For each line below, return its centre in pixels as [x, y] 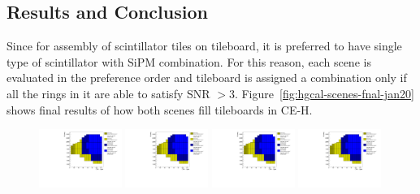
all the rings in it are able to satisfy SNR [108, 93]
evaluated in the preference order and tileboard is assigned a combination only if [207, 78]
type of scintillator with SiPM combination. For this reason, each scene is [189, 61]
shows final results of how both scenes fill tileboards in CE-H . [160, 109]
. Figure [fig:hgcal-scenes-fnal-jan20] [324, 93]
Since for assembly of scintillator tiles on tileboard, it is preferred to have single [204, 46]
